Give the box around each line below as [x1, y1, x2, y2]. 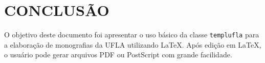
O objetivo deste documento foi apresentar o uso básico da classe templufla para [4, 29, 259, 40]
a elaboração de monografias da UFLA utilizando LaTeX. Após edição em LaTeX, [4, 39, 261, 50]
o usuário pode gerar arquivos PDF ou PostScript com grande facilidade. [4, 49, 232, 60]
